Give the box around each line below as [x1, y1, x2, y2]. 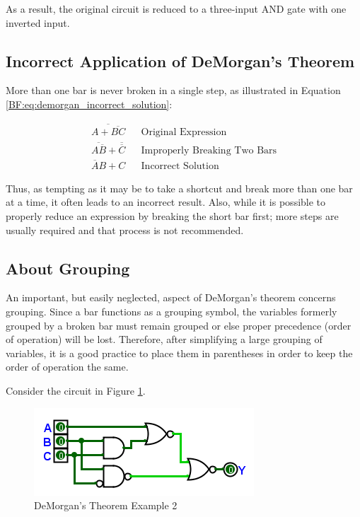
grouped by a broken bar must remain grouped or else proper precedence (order [6, 318, 352, 332]
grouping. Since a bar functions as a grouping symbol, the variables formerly [6, 303, 337, 318]
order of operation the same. [6, 359, 129, 374]
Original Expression [141, 127, 227, 138]
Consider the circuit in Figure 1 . [6, 383, 146, 397]
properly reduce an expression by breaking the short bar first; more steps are [6, 208, 339, 223]
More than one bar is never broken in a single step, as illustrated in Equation [6, 83, 341, 98]
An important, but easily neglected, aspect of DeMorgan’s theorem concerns [6, 290, 336, 305]
